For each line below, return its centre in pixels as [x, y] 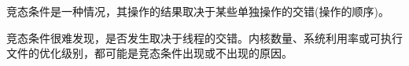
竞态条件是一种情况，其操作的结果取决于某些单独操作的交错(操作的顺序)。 [198, 11]
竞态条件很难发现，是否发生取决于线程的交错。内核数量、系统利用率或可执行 [204, 37]
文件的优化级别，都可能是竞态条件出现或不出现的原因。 [149, 53]
